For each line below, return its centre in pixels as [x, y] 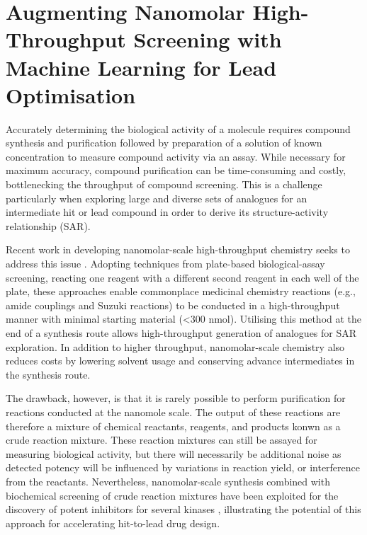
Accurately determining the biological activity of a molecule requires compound [178, 128]
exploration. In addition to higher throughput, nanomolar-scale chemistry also [175, 346]
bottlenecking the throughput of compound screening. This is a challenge [164, 184]
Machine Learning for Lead [141, 67]
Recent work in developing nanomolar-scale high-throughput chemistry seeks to [178, 249]
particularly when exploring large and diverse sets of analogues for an [157, 198]
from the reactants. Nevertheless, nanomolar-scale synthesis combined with [168, 481]
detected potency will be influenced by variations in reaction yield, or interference [183, 467]
